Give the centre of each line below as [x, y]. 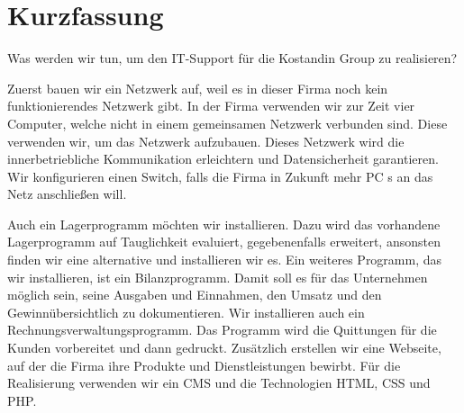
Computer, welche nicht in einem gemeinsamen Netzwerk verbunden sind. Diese [227, 123]
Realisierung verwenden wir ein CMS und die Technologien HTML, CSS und [219, 383]
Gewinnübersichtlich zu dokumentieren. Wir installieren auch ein [186, 312]
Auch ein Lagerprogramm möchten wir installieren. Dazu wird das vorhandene [224, 224]
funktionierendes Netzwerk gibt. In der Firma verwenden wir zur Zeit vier [211, 106]
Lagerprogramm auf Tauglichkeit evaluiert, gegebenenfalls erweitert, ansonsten [224, 242]
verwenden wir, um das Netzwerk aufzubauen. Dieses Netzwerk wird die [206, 141]
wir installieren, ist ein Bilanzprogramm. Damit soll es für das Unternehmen [218, 277]
